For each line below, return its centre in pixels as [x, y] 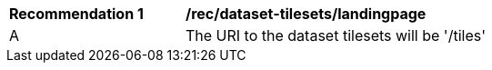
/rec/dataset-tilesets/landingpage [306, 14]
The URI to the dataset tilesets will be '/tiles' [336, 35]
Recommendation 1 [76, 14]
